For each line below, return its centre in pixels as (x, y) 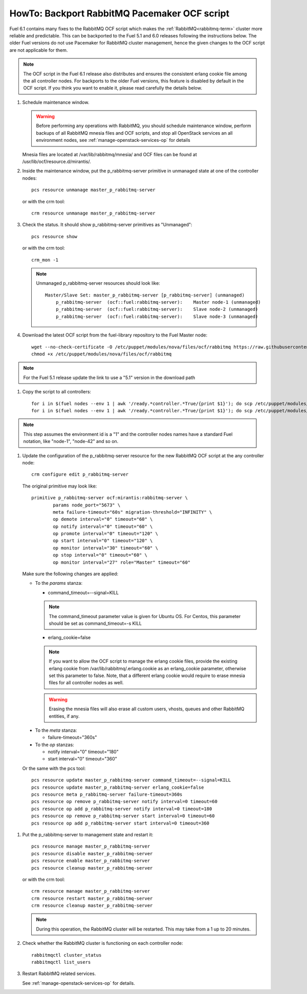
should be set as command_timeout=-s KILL (95, 623)
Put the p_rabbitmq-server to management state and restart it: (88, 834)
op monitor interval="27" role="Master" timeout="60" (122, 562)
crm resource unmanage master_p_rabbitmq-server (93, 213)
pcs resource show (54, 236)
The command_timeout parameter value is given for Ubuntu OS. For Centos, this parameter (145, 616)
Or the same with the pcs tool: (54, 768)
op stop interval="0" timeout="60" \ (100, 555)
